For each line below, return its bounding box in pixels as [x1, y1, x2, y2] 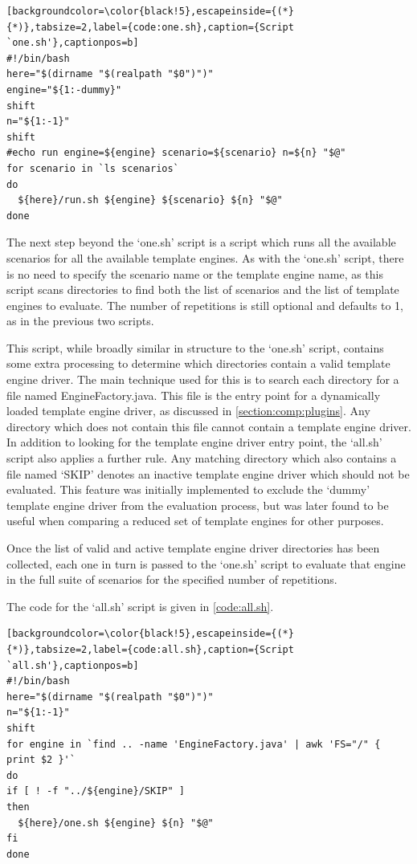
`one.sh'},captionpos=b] [6, 37, 139, 49]
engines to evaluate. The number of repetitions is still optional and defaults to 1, [6, 296, 403, 313]
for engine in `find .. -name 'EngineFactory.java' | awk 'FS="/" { [6, 738, 381, 750]
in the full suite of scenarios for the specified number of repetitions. [6, 571, 337, 588]
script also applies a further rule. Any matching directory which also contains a [6, 450, 397, 467]
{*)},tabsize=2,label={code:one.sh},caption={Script [6, 21, 294, 33]
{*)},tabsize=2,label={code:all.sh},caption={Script [6, 643, 294, 655]
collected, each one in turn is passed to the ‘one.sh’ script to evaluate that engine [6, 555, 406, 572]
